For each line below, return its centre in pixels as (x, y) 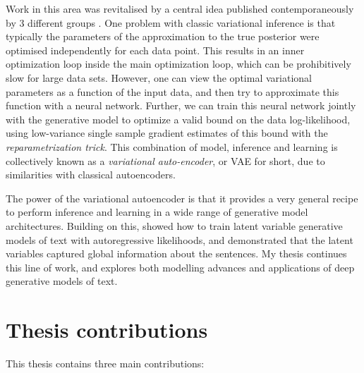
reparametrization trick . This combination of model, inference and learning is (172, 146)
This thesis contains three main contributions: (105, 363)
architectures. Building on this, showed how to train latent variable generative (174, 225)
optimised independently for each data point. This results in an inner (155, 50)
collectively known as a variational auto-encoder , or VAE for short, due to (165, 160)
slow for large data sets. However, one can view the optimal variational (159, 77)
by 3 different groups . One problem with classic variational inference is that (171, 22)
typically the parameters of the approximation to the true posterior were (163, 36)
